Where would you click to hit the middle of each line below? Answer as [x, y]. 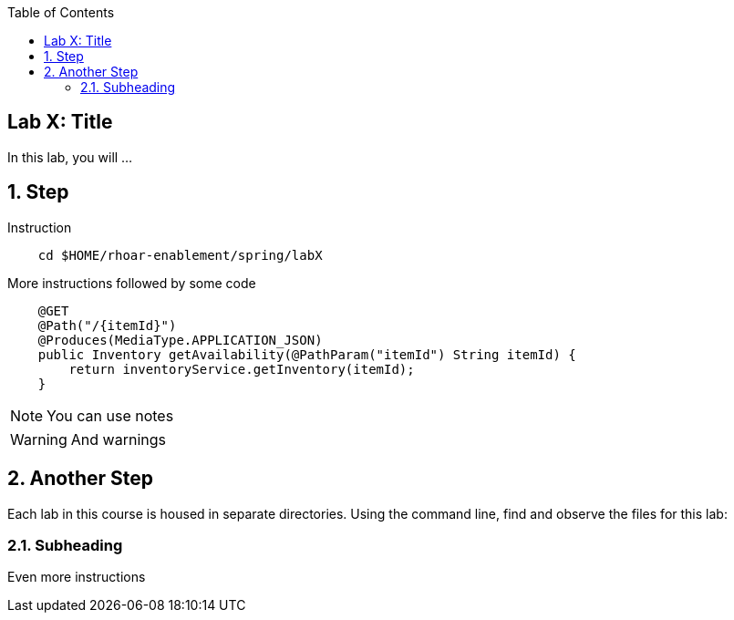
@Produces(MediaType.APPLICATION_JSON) [180, 340]
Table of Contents [61, 12]
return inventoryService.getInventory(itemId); [242, 369]
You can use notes [110, 415]
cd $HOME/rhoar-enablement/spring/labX [180, 255]
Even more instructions [77, 577]
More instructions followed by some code [132, 283]
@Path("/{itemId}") [107, 325]
